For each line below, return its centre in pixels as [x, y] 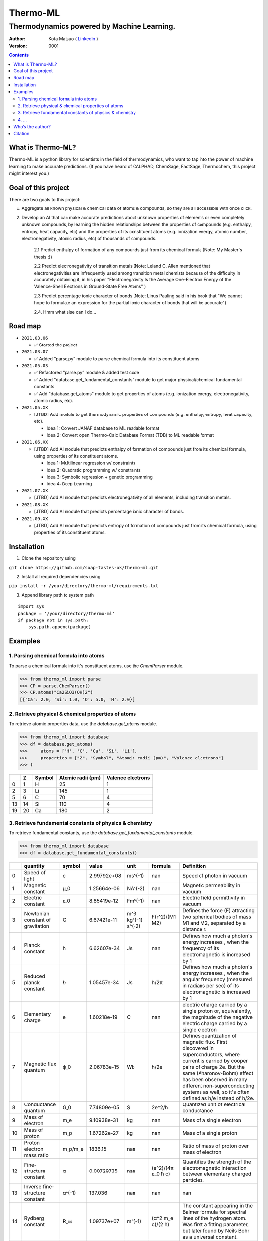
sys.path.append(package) [60, 627]
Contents [19, 55]
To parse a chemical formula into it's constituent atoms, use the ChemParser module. [96, 666]
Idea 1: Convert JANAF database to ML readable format [103, 428]
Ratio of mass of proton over [215, 1146]
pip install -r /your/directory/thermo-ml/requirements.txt [84, 586]
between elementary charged [217, 1174]
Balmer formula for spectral [214, 1212]
